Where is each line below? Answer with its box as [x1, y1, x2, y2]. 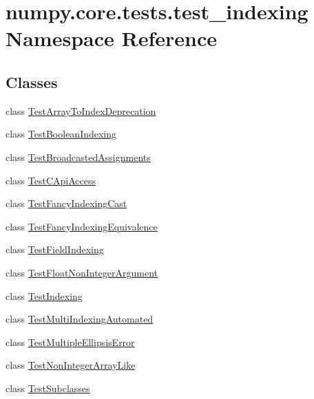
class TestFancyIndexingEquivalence [6, 219, 158, 233]
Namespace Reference [6, 24, 217, 52]
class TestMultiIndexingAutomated [6, 312, 154, 326]
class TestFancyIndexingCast [6, 196, 127, 211]
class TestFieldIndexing [6, 242, 104, 257]
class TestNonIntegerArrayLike [6, 358, 136, 372]
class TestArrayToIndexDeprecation [6, 103, 156, 118]
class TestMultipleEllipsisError [6, 334, 135, 349]
